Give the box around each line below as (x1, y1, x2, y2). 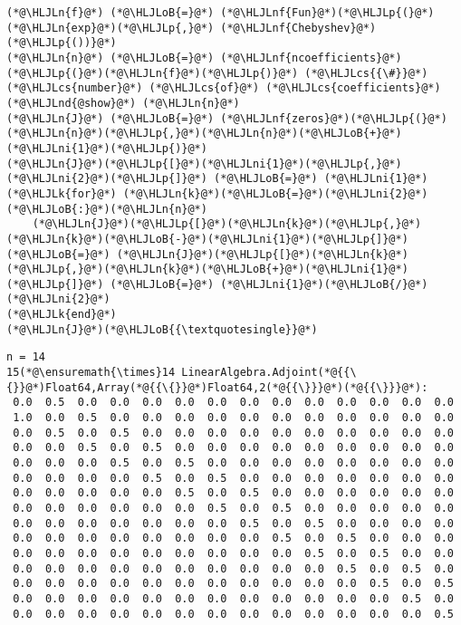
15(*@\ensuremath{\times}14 (6, 366, 176, 380)
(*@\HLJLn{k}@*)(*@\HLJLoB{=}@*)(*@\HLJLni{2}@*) (122, 187, 428, 200)
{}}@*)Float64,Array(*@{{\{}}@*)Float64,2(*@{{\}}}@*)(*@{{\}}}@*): (6, 380, 428, 394)
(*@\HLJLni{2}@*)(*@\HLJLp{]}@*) (6, 172, 207, 186)
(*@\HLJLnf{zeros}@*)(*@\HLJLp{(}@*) (220, 111, 447, 125)
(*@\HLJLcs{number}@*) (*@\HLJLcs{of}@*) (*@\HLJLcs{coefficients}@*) (6, 82, 441, 95)
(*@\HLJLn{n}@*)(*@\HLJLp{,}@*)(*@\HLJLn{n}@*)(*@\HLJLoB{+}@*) (6, 127, 402, 140)
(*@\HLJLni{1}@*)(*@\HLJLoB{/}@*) (220, 277, 428, 291)
